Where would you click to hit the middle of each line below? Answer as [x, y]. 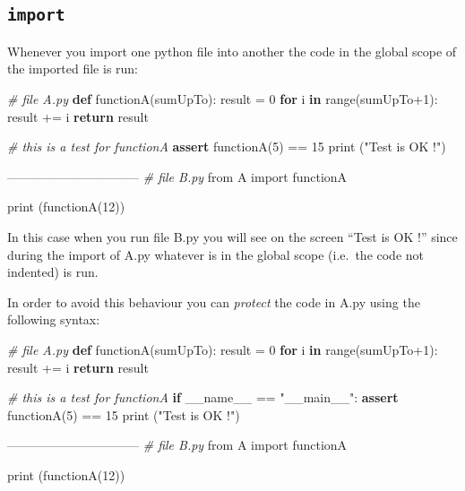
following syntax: [54, 319]
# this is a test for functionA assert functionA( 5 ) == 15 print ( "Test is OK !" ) [227, 146]
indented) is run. [53, 272]
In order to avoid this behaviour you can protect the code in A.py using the [214, 301]
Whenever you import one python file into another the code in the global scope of [232, 51]
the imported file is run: [73, 69]
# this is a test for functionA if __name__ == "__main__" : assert [203, 397]
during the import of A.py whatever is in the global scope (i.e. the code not [216, 254]
